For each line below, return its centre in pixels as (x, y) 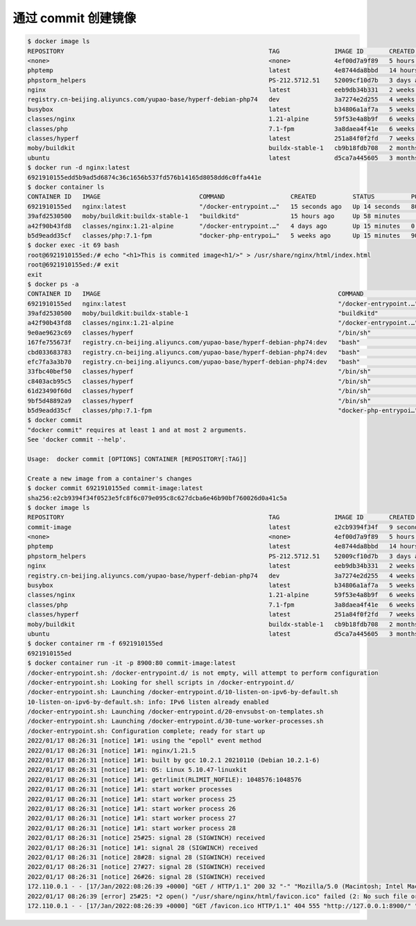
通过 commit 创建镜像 (75, 18)
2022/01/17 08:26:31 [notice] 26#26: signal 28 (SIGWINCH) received (146, 877)
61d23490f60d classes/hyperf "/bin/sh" (199, 391)
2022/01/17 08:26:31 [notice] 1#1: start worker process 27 (132, 818)
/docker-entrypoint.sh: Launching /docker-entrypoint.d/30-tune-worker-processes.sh (175, 721)
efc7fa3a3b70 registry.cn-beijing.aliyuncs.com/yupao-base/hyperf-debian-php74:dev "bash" (194, 362)
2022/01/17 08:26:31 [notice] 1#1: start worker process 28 (132, 828)
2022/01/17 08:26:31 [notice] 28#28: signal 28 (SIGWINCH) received (146, 857)
